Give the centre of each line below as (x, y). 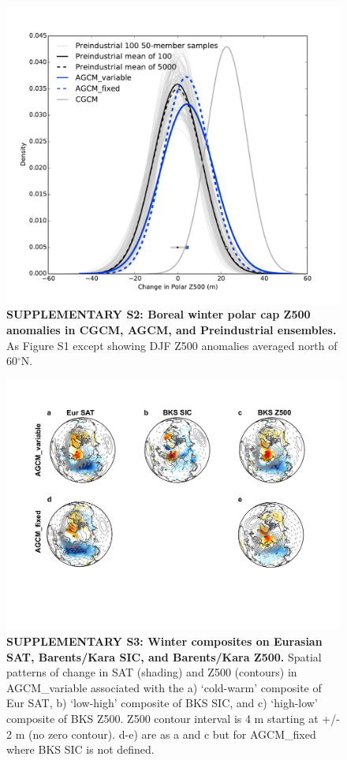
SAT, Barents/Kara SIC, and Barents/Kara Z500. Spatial (164, 656)
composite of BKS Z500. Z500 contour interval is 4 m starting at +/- (173, 718)
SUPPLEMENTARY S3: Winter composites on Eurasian (164, 641)
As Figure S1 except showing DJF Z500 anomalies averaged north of (172, 345)
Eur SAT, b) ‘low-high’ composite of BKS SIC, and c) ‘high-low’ (162, 703)
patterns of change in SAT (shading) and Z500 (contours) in (152, 672)
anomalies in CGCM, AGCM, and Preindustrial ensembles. (172, 329)
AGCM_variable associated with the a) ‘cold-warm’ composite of (164, 687)
